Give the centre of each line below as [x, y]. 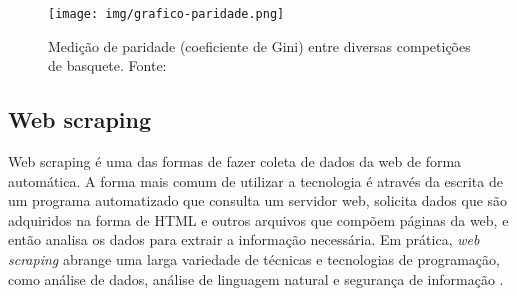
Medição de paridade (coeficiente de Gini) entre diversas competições [259, 45]
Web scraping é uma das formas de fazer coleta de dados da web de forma [235, 161]
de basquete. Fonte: [107, 65]
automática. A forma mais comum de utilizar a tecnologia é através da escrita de [255, 180]
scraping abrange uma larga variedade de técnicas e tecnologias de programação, [254, 259]
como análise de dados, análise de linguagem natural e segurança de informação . [256, 278]
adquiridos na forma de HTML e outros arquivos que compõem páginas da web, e [258, 219]
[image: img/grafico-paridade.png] [166, 14]
